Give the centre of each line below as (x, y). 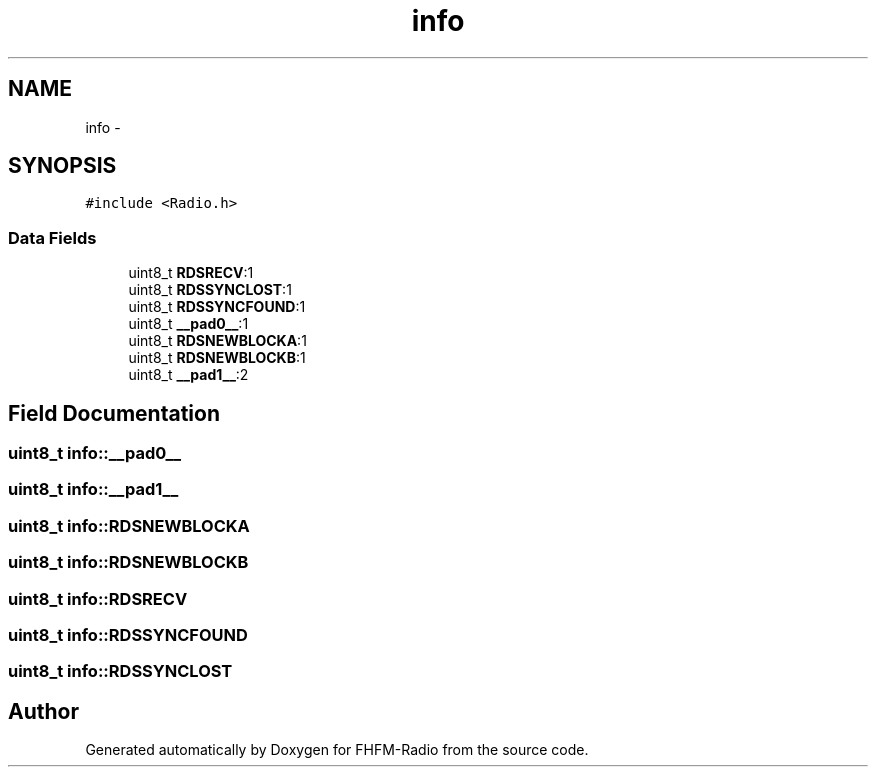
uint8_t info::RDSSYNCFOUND (128, 634)
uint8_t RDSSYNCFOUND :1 (217, 307)
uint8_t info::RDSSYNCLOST (120, 671)
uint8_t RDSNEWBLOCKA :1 (217, 341)
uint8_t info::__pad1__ (93, 489)
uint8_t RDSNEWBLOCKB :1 (217, 358)
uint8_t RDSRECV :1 (191, 273)
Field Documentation (114, 413)
